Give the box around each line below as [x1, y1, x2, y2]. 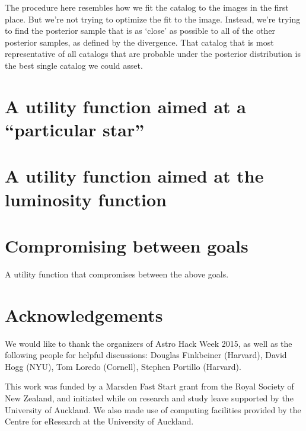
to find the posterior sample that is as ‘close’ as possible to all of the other [5, 24, 276, 37]
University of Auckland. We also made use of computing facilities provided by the [5, 403, 301, 416]
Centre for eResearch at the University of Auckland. [5, 415, 194, 427]
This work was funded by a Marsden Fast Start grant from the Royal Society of [5, 380, 294, 392]
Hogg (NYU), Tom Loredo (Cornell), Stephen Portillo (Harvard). [5, 360, 241, 372]
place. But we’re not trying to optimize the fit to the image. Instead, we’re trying [5, 12, 301, 25]
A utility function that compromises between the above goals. [5, 267, 229, 280]
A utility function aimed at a [5, 94, 247, 118]
